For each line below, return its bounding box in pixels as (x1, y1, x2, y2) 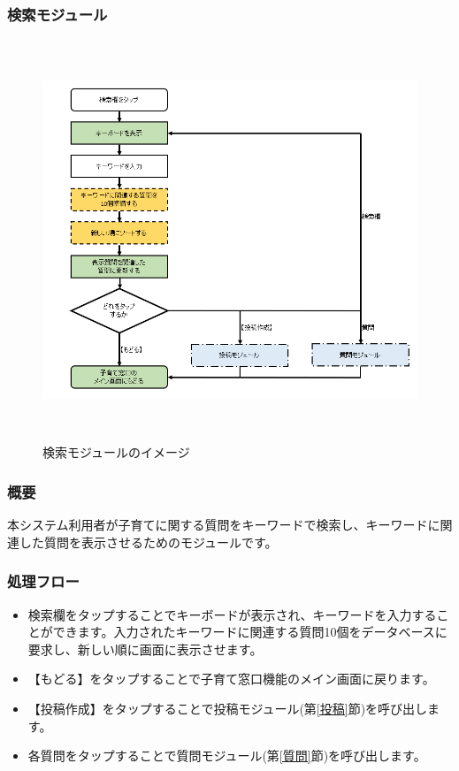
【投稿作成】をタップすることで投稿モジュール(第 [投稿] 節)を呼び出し (27, 698, 428, 717)
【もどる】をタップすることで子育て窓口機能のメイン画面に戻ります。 (27, 669, 435, 688)
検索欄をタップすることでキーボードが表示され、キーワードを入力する (27, 605, 437, 623)
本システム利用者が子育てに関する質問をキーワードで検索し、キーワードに (7, 515, 440, 534)
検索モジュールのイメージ (42, 443, 190, 462)
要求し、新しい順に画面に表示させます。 (27, 639, 263, 658)
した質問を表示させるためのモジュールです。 (19, 532, 278, 551)
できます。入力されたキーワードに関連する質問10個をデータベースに (52, 622, 448, 641)
